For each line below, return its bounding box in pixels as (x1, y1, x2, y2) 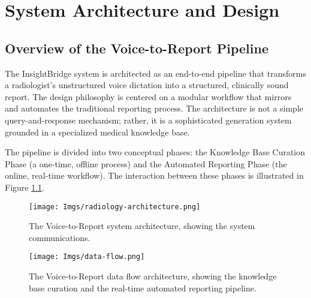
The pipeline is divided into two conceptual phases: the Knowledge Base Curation (5, 146, 306, 158)
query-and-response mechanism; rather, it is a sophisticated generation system (5, 113, 292, 126)
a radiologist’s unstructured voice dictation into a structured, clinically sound (5, 79, 289, 91)
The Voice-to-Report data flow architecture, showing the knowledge (29, 270, 277, 282)
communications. (29, 231, 90, 243)
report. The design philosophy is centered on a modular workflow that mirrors (5, 90, 292, 103)
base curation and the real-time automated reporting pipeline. (29, 281, 256, 294)
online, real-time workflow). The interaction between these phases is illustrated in (5, 169, 304, 182)
